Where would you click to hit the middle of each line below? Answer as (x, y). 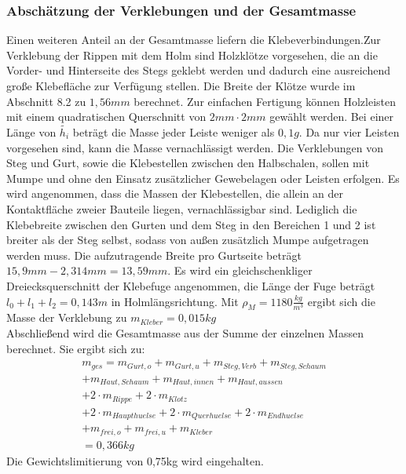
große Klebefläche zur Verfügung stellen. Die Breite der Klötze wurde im (181, 86)
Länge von (31, 132)
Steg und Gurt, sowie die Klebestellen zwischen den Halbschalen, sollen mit (188, 163)
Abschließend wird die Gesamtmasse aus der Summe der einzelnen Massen (185, 332)
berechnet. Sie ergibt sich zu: (76, 348)
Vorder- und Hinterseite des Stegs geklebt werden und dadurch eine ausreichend (198, 70)
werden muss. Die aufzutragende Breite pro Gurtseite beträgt (154, 255)
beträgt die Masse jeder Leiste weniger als (174, 132)
